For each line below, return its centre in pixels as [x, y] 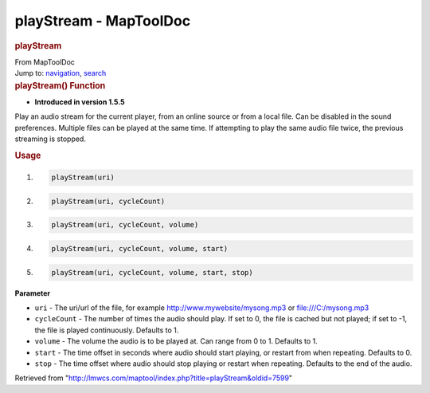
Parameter [33, 293]
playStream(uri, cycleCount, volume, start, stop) [152, 272]
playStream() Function [60, 85]
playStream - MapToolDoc [103, 21]
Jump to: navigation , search [61, 73]
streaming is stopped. [51, 139]
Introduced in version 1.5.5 [80, 102]
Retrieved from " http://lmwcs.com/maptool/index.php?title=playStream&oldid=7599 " [154, 378]
